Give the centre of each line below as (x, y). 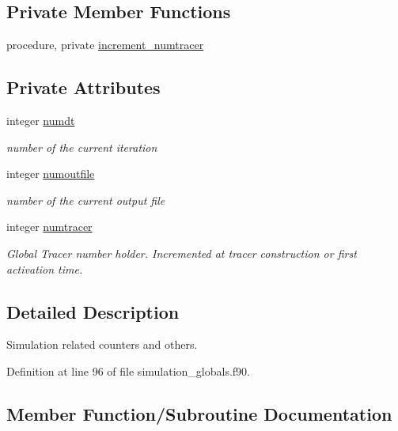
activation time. (45, 268)
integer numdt (41, 120)
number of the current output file (86, 200)
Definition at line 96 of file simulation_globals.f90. (128, 371)
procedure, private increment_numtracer (105, 45)
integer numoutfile (51, 174)
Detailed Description (93, 311)
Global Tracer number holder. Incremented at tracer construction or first (182, 253)
